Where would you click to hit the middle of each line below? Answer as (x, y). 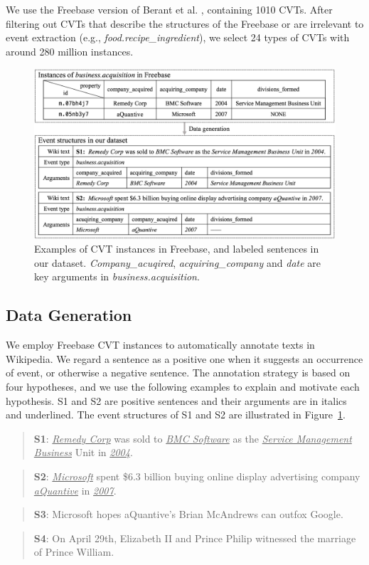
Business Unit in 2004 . (83, 452)
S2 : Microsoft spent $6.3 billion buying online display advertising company (197, 476)
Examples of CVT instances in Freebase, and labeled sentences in (177, 249)
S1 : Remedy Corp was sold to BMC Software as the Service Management (193, 438)
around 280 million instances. (70, 51)
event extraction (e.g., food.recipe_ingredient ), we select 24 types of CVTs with (178, 37)
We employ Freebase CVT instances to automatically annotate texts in (160, 345)
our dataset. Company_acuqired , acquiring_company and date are (178, 262)
